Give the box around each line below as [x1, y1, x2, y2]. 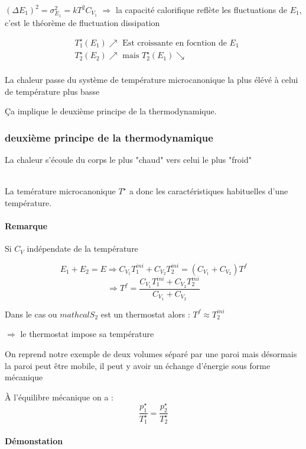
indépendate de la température [27, 242, 138, 255]
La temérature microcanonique [5, 185, 116, 197]
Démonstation [5, 434, 63, 447]
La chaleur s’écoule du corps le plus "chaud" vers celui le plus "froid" [5, 153, 252, 166]
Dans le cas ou [5, 307, 57, 320]
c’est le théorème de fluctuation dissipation [5, 16, 160, 28]
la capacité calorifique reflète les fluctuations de [116, 4, 287, 15]
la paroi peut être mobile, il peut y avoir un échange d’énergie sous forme [5, 359, 271, 371]
